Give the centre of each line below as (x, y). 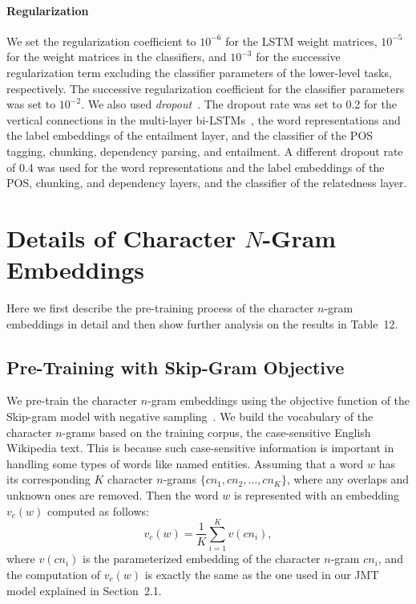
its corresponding (48, 479)
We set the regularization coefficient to (101, 41)
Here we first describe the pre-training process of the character (160, 308)
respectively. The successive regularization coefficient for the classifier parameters (206, 88)
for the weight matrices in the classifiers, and (117, 57)
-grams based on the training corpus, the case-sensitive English (216, 432)
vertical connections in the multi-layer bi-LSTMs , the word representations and (204, 119)
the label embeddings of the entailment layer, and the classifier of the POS (190, 135)
